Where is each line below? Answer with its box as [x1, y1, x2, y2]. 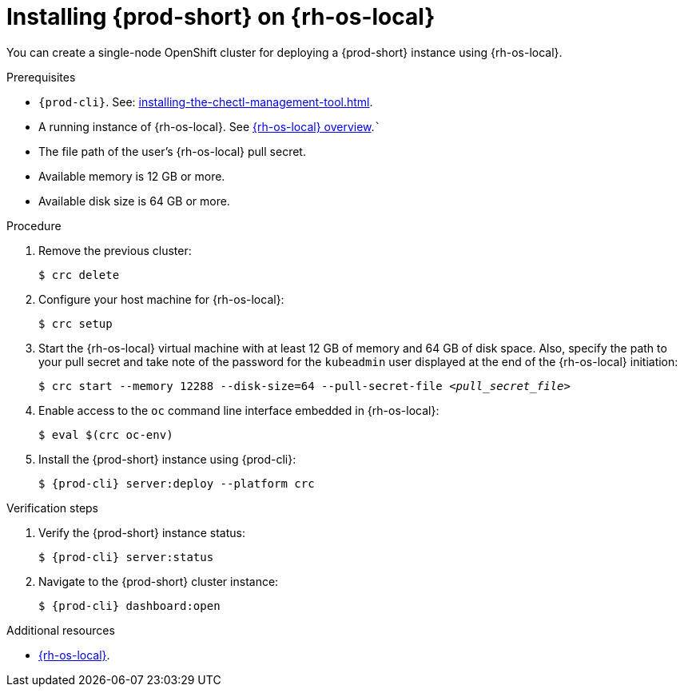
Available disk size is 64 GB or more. [38, 193, 230, 208]
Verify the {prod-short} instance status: [38, 525, 245, 540]
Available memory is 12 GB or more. [38, 169, 225, 183]
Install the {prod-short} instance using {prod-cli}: [38, 452, 296, 466]
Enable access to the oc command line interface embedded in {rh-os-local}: [38, 403, 439, 417]
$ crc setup [38, 317, 113, 330]
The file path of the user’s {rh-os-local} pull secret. [38, 144, 306, 158]
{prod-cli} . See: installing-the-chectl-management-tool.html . [38, 94, 373, 109]
